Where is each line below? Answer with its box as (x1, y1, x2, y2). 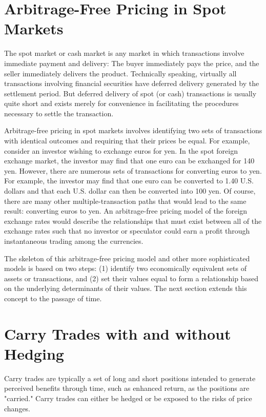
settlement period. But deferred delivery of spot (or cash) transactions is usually (4, 88, 257, 98)
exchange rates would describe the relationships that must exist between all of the (4, 215, 262, 226)
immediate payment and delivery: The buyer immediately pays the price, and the (4, 57, 259, 68)
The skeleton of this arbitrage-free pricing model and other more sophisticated (4, 253, 250, 263)
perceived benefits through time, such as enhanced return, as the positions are (4, 383, 250, 393)
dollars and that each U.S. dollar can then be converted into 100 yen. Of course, (4, 185, 256, 196)
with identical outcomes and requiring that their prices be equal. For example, (4, 135, 250, 146)
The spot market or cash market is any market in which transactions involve (4, 48, 244, 58)
